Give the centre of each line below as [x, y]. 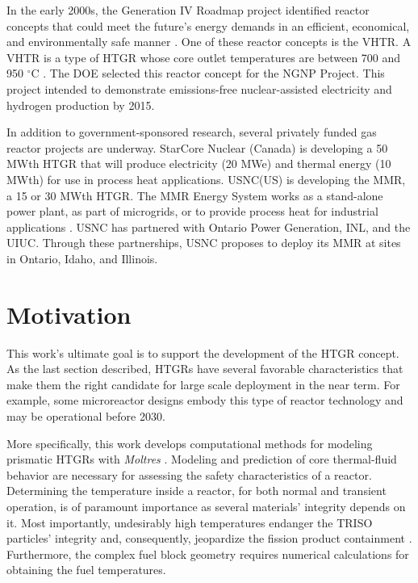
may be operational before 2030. [86, 416]
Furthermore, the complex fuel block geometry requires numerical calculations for [208, 554]
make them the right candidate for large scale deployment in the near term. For [203, 384]
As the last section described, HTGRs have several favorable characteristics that [205, 369]
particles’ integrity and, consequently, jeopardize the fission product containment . [209, 538]
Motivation [69, 314]
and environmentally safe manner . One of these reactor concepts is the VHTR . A [209, 42]
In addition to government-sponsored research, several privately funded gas [192, 132]
